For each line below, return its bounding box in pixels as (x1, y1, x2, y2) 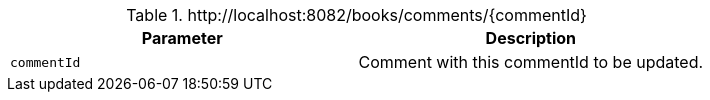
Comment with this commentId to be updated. (358, 52, 704, 72)
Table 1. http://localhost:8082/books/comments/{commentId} (126, 5, 587, 25)
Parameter (141, 28, 223, 48)
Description (485, 28, 577, 48)
